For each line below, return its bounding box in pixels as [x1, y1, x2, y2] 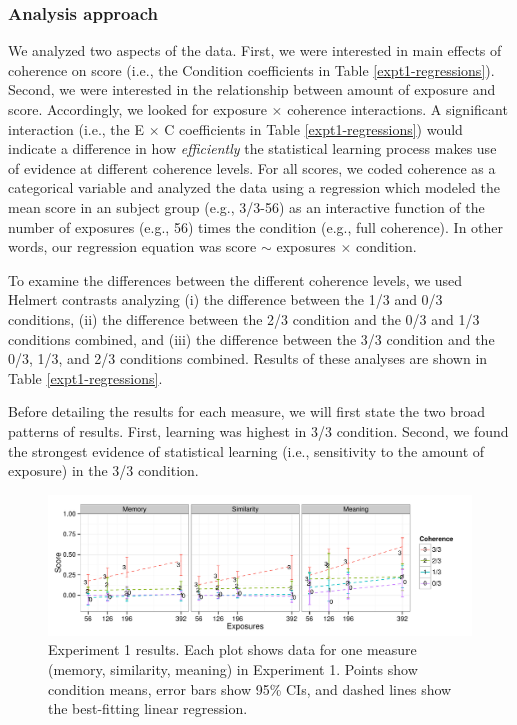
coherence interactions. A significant [287, 99, 508, 119]
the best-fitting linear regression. [48, 698, 248, 719]
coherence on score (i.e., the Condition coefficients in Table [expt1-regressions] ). [8, 59, 495, 80]
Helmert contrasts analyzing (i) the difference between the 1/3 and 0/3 [8, 289, 443, 310]
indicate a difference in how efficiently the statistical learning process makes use [8, 138, 497, 159]
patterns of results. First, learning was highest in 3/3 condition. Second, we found [8, 420, 509, 441]
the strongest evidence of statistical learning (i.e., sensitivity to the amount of [8, 440, 485, 461]
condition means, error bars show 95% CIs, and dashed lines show [48, 678, 452, 699]
